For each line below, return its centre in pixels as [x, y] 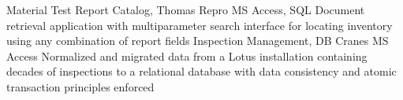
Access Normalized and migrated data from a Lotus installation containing [187, 56]
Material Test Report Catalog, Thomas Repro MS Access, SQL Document [186, 9]
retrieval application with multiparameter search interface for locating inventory [200, 25]
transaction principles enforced [80, 86]
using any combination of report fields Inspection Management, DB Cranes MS [198, 41]
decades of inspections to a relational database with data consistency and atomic [201, 71]
